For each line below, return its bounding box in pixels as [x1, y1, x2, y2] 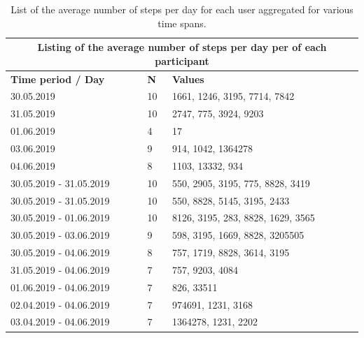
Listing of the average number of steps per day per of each [37, 40, 327, 54]
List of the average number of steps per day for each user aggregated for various [10, 2, 353, 16]
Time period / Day [10, 71, 105, 86]
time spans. [157, 15, 206, 30]
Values [171, 71, 204, 86]
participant [155, 53, 209, 68]
